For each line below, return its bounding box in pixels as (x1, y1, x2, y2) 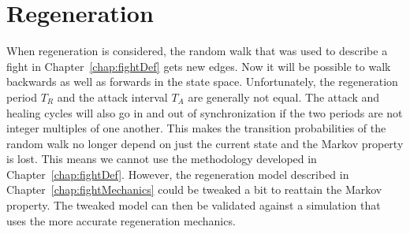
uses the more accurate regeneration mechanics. (6, 212, 236, 228)
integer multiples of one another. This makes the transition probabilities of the (6, 120, 386, 136)
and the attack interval (57, 88, 168, 105)
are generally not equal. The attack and (188, 88, 380, 105)
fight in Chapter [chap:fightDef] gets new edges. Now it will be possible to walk (6, 58, 391, 74)
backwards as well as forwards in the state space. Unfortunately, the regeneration (6, 73, 398, 90)
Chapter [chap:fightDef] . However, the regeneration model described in (6, 165, 349, 182)
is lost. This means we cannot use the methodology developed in (6, 150, 317, 167)
